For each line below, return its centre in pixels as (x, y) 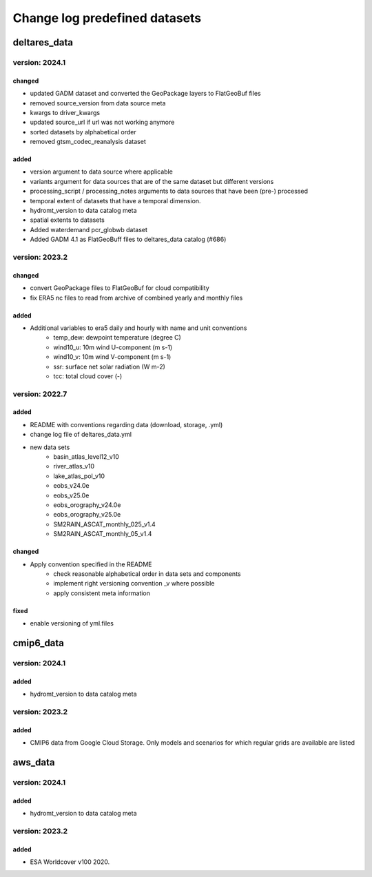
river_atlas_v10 (74, 466)
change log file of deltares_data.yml (81, 435)
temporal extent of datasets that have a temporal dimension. (115, 200)
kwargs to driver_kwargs (65, 112)
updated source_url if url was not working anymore (102, 122)
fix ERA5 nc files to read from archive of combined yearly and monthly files (136, 298)
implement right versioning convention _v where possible (134, 584)
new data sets (50, 447)
